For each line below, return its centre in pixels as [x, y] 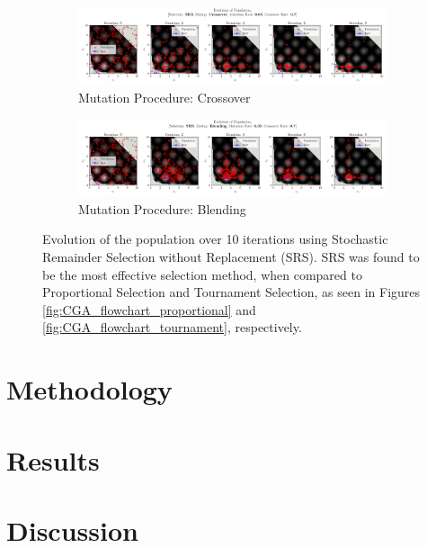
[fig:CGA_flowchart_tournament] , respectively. [172, 327]
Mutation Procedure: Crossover [165, 97]
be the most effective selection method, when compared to [202, 274]
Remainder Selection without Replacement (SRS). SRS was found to [231, 256]
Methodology [89, 389]
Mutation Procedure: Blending [162, 208]
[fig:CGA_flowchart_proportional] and [149, 309]
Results [53, 459]
